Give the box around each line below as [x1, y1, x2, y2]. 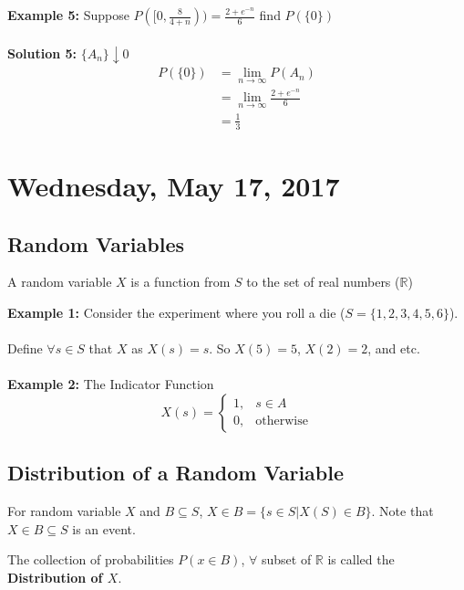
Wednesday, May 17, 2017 [7, 167, 340, 205]
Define [7, 339, 43, 358]
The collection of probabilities [7, 550, 174, 569]
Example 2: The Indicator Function [7, 374, 214, 394]
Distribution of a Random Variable [7, 458, 345, 487]
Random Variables [7, 229, 185, 258]
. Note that [371, 501, 434, 521]
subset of [261, 550, 312, 569]
